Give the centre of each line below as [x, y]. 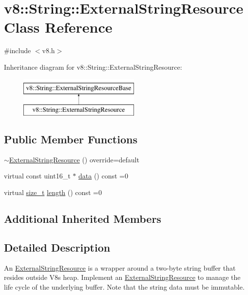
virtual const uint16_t [37, 176]
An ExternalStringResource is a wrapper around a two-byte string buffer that [120, 267]
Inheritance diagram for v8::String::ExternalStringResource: [93, 67]
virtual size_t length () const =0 [53, 192]
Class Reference [58, 27]
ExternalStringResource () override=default [74, 159]
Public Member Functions [71, 139]
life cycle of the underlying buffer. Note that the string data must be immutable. [124, 286]
